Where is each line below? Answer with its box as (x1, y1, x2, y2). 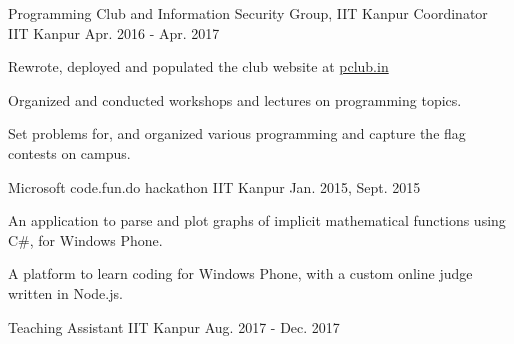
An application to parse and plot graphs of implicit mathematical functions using (8, 210, 506, 231)
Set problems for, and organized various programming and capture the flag (8, 123, 466, 144)
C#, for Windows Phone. (8, 229, 163, 250)
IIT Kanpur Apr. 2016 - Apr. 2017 (8, 22, 220, 43)
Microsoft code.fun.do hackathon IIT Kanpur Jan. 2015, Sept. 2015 (8, 176, 421, 197)
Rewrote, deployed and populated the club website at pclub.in (8, 56, 389, 77)
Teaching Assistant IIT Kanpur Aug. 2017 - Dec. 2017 (8, 316, 340, 337)
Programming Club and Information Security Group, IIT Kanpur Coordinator (8, 3, 488, 23)
